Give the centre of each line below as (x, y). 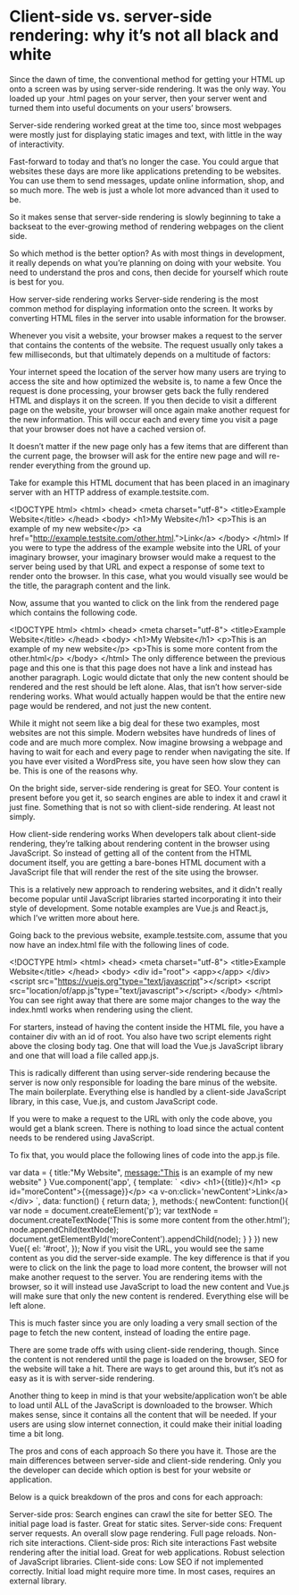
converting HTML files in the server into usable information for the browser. (148, 318)
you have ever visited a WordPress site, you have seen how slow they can (145, 761)
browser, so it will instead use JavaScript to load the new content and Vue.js (149, 1286)
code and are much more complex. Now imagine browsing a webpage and (146, 742)
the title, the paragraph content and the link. (90, 585)
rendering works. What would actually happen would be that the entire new (147, 696)
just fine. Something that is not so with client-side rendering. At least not (142, 806)
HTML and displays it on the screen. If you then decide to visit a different (143, 400)
